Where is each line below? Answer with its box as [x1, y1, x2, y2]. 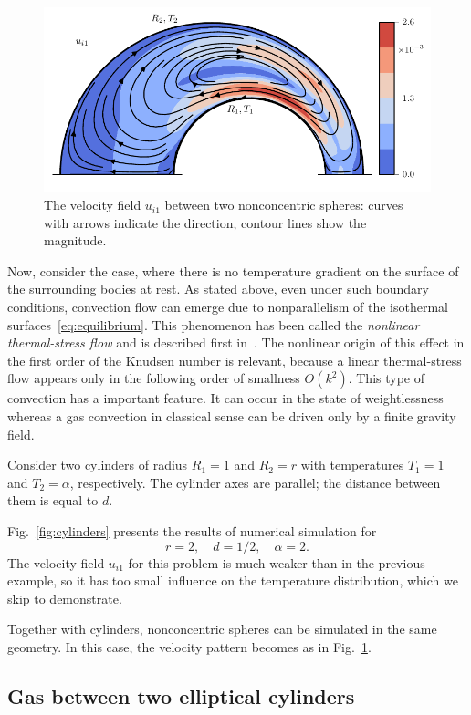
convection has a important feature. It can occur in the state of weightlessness [7, 389, 444, 408]
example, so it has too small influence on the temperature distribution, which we [7, 571, 458, 590]
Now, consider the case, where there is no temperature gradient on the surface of [7, 261, 459, 280]
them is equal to [7, 491, 99, 510]
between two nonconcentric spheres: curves [164, 195, 403, 214]
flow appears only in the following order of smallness [7, 368, 300, 388]
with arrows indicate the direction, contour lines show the [44, 212, 367, 232]
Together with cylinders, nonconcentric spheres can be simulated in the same [7, 619, 437, 638]
